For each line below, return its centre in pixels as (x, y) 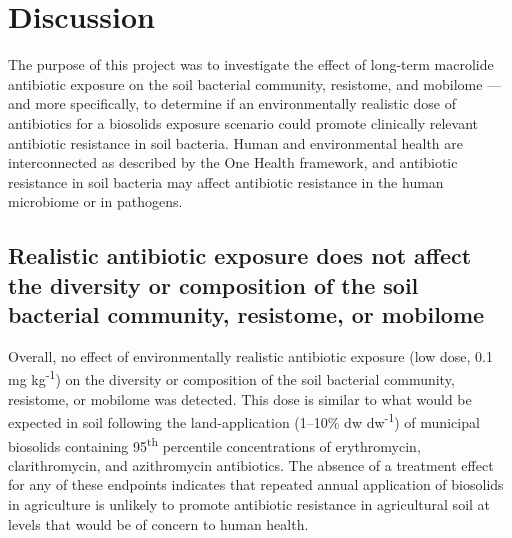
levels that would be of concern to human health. (158, 523)
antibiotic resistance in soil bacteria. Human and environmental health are (236, 142)
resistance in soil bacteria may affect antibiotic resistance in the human (226, 181)
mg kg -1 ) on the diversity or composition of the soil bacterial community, (231, 378)
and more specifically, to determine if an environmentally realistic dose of (232, 103)
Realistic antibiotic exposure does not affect (240, 255)
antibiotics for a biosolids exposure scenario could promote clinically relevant (243, 122)
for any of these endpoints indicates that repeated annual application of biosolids (256, 484)
